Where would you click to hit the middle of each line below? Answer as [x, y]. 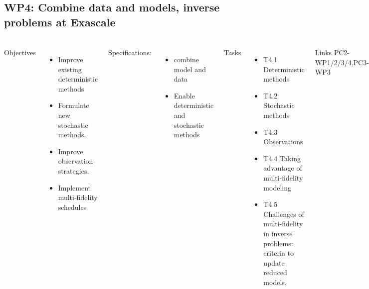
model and [190, 69]
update [274, 262]
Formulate [74, 105]
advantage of [283, 168]
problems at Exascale [60, 22]
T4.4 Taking [282, 158]
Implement [74, 187]
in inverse [278, 233]
